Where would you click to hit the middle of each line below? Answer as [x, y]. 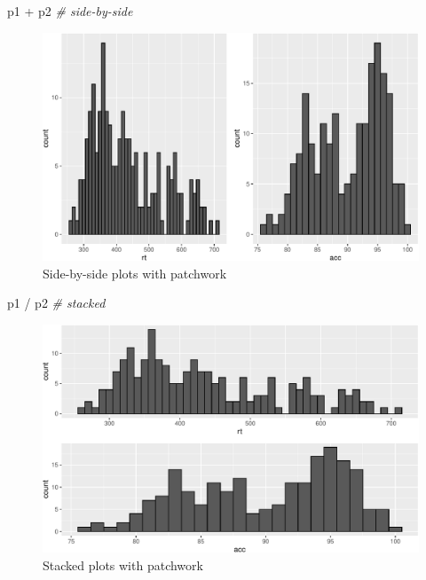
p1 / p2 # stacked [56, 303]
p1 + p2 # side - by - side [70, 11]
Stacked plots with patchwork [123, 565]
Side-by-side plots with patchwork [135, 273]
